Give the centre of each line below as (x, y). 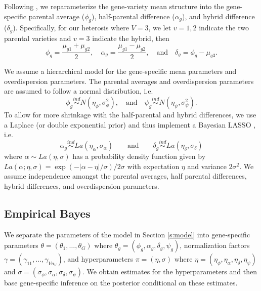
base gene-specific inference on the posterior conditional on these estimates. (121, 283)
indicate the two (224, 28)
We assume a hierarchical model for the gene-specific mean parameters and (120, 71)
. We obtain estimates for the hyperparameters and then (170, 272)
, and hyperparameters (98, 259)
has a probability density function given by (139, 156)
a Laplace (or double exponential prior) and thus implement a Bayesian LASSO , (130, 124)
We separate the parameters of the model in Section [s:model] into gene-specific (127, 234)
